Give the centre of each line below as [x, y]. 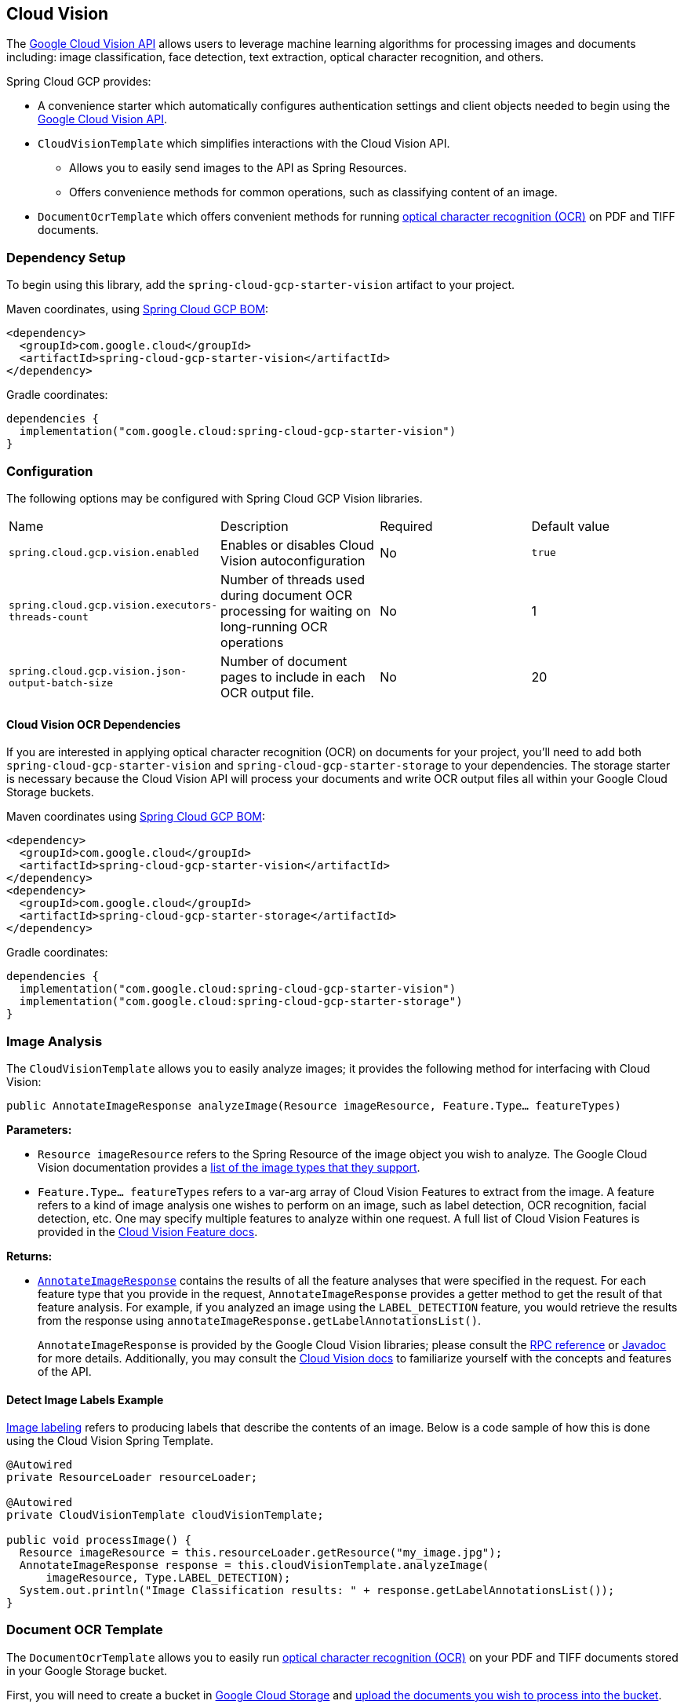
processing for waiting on [296, 611]
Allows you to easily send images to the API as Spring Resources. [238, 168]
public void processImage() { [99, 1540]
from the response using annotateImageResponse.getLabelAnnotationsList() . [260, 1320]
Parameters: [39, 1129]
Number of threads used [293, 579]
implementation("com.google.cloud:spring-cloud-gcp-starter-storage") [241, 1002]
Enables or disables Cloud [297, 545]
